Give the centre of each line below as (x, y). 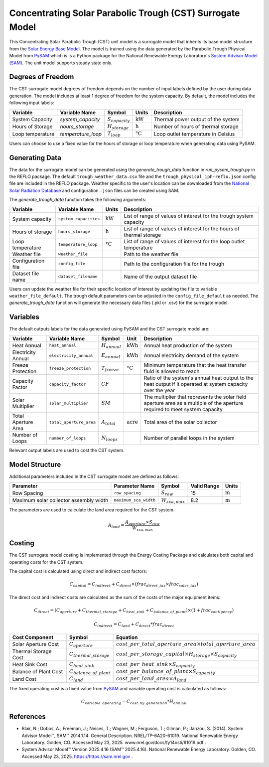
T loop (114, 134)
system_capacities (79, 219)
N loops (110, 438)
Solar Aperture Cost (36, 644)
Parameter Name (134, 486)
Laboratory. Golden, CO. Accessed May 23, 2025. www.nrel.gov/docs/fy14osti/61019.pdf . (114, 742)
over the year (159, 390)
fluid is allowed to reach (172, 371)
